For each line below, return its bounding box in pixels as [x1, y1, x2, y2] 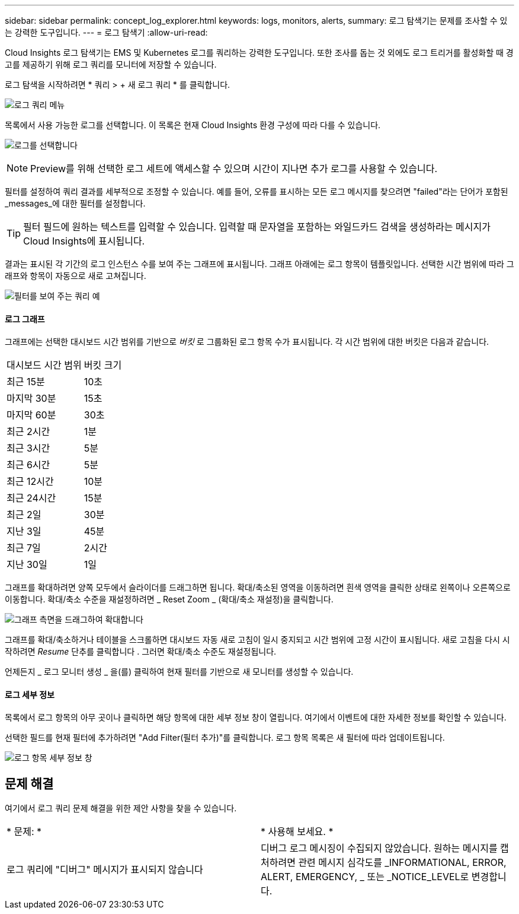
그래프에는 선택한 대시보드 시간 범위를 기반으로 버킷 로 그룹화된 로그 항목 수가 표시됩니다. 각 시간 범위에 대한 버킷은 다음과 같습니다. [5, 337, 489, 347]
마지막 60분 [7, 409, 56, 421]
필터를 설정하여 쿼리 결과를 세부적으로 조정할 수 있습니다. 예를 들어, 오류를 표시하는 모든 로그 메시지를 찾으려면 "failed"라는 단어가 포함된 [5, 186, 508, 196]
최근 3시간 [7, 442, 50, 455]
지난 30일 [7, 558, 47, 571]
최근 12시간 [7, 475, 54, 488]
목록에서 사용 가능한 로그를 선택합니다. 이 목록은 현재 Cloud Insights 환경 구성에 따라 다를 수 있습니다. [5, 120, 381, 130]
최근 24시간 [7, 492, 56, 504]
